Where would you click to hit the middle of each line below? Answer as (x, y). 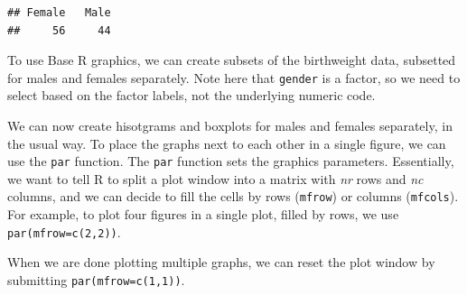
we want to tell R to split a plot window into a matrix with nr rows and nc (215, 178)
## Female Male (59, 13)
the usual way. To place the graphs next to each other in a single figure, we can (227, 143)
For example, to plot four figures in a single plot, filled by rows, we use (203, 214)
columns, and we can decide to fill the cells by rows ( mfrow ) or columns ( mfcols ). (233, 196)
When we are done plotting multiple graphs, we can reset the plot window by (221, 262)
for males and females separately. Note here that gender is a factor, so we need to (234, 77)
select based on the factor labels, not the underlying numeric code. (191, 95)
